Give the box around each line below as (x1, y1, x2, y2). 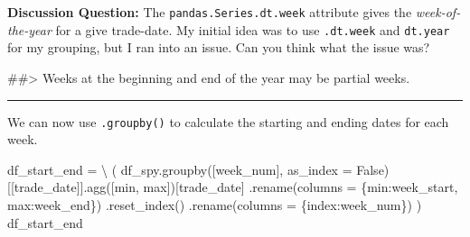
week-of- (415, 3, 461, 21)
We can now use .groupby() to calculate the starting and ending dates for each (7, 112, 449, 131)
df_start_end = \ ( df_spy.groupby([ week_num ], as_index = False (7, 160, 384, 178)
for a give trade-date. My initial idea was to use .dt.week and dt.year (55, 20, 450, 39)
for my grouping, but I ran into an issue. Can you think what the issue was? (7, 38, 430, 57)
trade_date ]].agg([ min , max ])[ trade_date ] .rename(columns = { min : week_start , (14, 178, 458, 196)
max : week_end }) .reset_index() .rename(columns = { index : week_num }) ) (7, 195, 422, 214)
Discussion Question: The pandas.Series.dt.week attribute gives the (7, 3, 412, 21)
